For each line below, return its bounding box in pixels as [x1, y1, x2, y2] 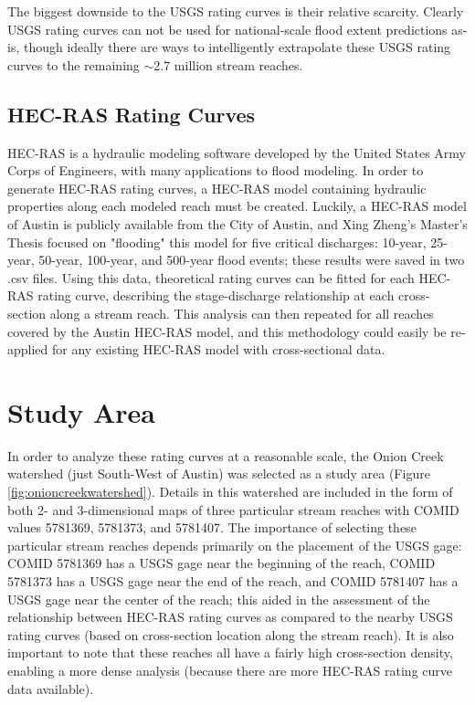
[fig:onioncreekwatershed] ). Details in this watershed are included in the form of [7, 482, 453, 501]
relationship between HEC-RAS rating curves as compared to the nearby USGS [7, 607, 453, 626]
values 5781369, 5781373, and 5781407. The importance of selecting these [7, 518, 417, 537]
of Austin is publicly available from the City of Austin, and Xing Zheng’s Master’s [7, 214, 468, 233]
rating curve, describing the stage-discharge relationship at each [37, 286, 395, 305]
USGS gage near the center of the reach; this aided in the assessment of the [7, 589, 430, 608]
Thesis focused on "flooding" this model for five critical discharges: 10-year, [7, 232, 427, 251]
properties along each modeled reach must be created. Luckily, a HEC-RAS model [7, 196, 467, 216]
